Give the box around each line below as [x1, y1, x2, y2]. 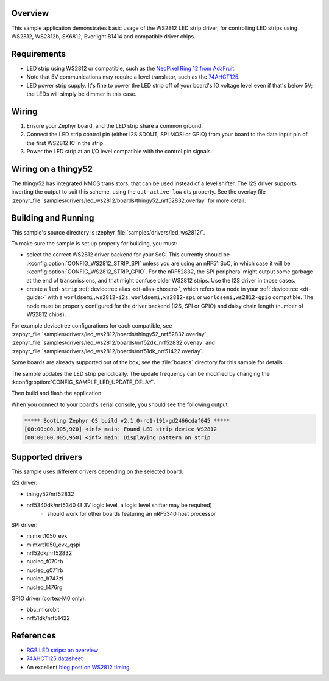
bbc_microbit [26, 606, 60, 613]
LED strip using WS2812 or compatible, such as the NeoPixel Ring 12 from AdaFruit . [26, 65, 236, 72]
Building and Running [11, 213, 94, 223]
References [11, 630, 56, 641]
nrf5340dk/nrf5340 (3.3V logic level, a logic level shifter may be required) [26, 501, 213, 509]
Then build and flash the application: [11, 390, 103, 397]
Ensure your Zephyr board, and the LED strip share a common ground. [26, 122, 203, 129]
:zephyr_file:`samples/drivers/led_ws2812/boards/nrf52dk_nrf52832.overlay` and [11, 339, 216, 347]
